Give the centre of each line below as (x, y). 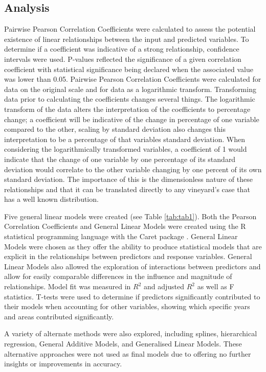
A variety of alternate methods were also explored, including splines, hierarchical (131, 333)
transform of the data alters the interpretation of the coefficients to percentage (127, 109)
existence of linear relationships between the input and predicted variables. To (127, 39)
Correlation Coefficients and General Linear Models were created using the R (125, 226)
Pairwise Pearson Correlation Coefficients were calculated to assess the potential (130, 29)
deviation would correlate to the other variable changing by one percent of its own (133, 169)
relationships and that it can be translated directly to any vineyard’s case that (127, 189)
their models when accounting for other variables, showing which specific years (127, 306)
